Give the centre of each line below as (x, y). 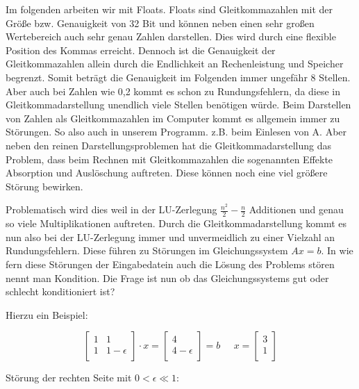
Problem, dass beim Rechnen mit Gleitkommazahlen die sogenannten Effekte (169, 159)
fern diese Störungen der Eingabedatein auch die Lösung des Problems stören (170, 264)
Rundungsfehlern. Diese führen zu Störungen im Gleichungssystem (147, 250)
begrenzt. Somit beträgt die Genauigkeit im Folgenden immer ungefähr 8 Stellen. (178, 77)
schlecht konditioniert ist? (60, 291)
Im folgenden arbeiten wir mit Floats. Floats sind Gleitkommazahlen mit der (169, 9)
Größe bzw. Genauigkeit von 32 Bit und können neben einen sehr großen (160, 23)
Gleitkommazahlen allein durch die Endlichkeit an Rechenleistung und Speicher (175, 64)
